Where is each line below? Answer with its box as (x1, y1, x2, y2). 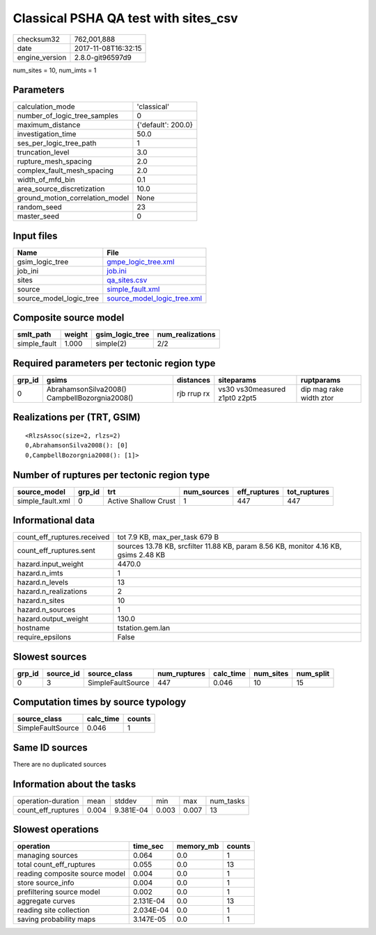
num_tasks (210, 796, 245, 806)
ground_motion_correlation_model (17, 193, 130, 203)
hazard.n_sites (17, 596, 65, 605)
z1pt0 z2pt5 (218, 393, 257, 403)
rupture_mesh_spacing (17, 157, 92, 166)
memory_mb (176, 842, 219, 852)
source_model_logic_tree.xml (107, 293, 202, 303)
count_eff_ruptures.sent (17, 546, 95, 556)
